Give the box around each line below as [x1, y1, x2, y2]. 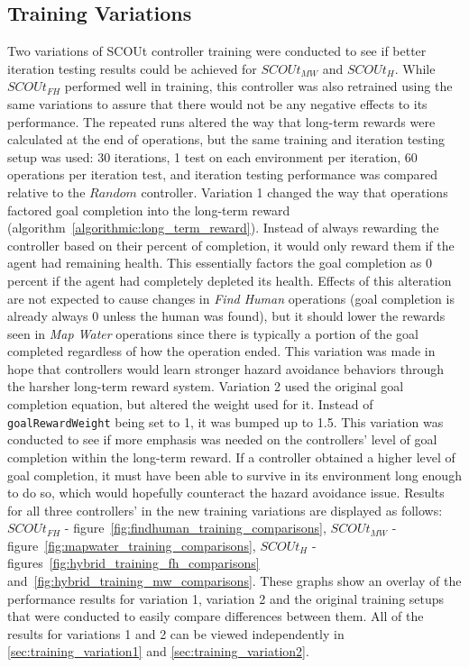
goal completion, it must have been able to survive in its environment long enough [7, 465, 462, 484]
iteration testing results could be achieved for [7, 59, 257, 78]
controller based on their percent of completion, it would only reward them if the [7, 235, 455, 254]
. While [394, 59, 436, 78]
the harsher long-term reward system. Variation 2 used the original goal [7, 377, 404, 396]
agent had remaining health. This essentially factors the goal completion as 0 [7, 253, 433, 272]
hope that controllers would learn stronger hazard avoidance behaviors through [7, 359, 444, 378]
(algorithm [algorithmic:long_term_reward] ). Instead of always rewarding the [7, 218, 439, 237]
